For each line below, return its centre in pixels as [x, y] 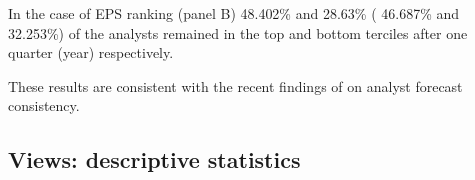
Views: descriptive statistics [154, 159]
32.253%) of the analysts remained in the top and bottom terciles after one [238, 32]
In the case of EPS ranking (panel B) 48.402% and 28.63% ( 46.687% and [234, 13]
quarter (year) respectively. [91, 52]
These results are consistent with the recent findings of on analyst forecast [235, 85]
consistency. [44, 105]
